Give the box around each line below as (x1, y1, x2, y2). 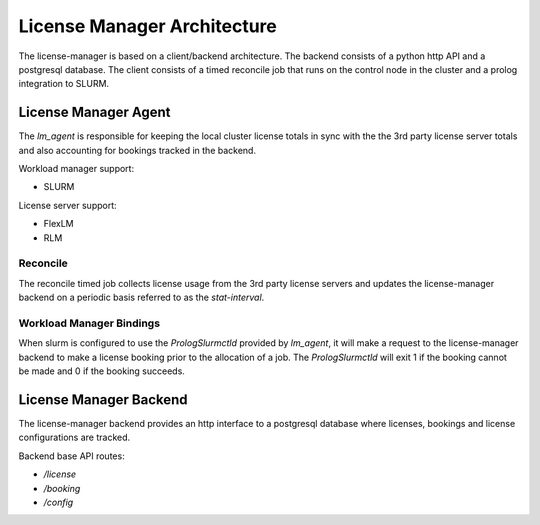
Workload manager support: (18, 163, 135, 175)
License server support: (18, 199, 117, 211)
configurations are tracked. (18, 431, 131, 444)
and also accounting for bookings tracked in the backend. (18, 144, 257, 156)
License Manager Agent (18, 104, 171, 121)
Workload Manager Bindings (18, 316, 160, 330)
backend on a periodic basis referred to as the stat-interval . (18, 291, 265, 304)
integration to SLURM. (18, 78, 110, 90)
